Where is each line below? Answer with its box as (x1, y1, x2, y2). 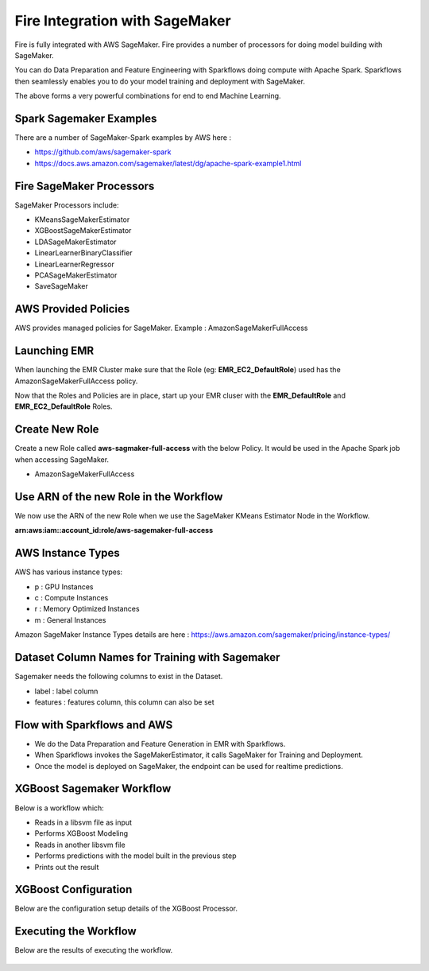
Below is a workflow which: (14, 803, 105, 813)
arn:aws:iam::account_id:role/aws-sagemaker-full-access (14, 526, 214, 535)
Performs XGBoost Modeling (34, 829, 129, 838)
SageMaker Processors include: (14, 200, 119, 210)
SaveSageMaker (34, 282, 89, 291)
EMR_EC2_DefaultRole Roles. (14, 402, 113, 411)
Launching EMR (14, 344, 95, 358)
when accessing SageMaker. (14, 454, 110, 464)
